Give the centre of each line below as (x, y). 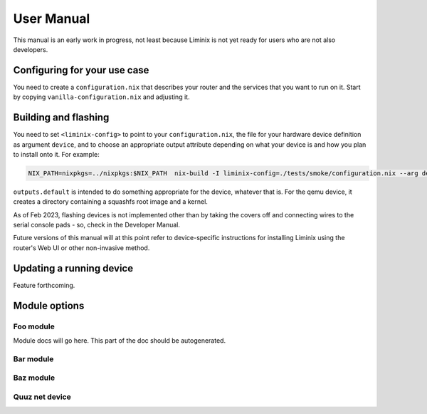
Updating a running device (73, 268)
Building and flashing (61, 118)
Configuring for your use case (81, 70)
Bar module (33, 358)
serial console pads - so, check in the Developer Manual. (97, 225)
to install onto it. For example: (56, 154)
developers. (31, 49)
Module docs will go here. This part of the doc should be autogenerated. (120, 340)
